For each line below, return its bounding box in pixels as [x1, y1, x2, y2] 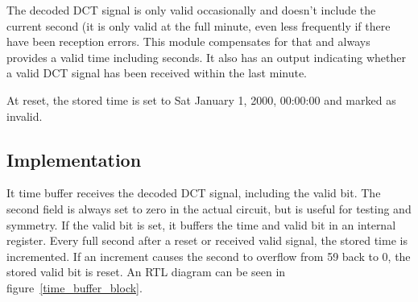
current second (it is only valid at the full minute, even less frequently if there [6, 17, 391, 34]
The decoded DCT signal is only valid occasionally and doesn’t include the [6, 2, 376, 18]
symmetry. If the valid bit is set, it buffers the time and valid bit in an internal [6, 216, 396, 233]
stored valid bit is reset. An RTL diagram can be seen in [6, 263, 286, 280]
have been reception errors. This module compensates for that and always [6, 33, 370, 50]
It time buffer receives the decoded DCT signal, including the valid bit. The [6, 184, 381, 201]
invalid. [6, 107, 43, 124]
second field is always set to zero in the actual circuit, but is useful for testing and [6, 200, 412, 217]
